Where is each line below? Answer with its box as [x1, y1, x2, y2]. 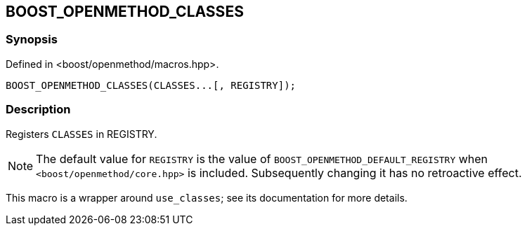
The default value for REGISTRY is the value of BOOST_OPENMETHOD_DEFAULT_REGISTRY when [36, 151, 488, 166]
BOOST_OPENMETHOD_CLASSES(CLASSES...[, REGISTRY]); [6, 79, 297, 91]
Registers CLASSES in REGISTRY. [6, 127, 157, 140]
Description [6, 102, 71, 117]
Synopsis [6, 32, 58, 47]
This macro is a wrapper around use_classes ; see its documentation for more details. [6, 191, 408, 204]
